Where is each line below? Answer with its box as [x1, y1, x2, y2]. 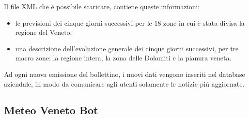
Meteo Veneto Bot [4, 102, 98, 117]
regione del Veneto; [15, 27, 72, 37]
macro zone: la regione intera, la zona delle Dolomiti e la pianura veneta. [15, 53, 232, 63]
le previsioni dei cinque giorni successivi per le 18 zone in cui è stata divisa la [15, 17, 245, 28]
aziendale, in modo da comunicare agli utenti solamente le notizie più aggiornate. [4, 78, 245, 88]
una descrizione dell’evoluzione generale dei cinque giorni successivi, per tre [15, 43, 239, 53]
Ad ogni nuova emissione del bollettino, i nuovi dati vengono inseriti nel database [4, 69, 245, 79]
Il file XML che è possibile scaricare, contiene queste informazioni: [4, 1, 200, 11]
